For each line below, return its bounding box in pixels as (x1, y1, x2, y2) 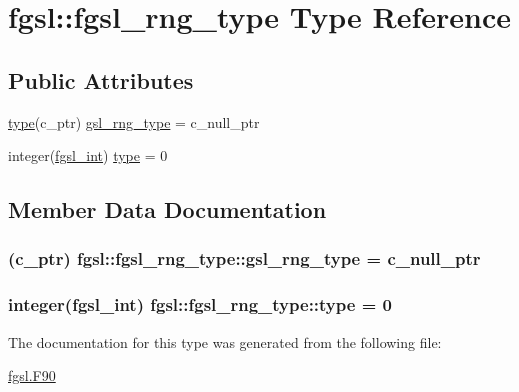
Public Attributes (8, 64, 194, 95)
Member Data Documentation (8, 194, 327, 225)
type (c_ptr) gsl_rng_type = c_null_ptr (8, 111, 260, 132)
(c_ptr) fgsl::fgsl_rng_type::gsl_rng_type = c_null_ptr (8, 246, 481, 271)
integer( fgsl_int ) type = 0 (8, 145, 168, 166)
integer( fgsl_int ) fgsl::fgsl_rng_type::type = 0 (8, 292, 392, 317)
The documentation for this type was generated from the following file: (8, 331, 442, 352)
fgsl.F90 (8, 365, 56, 386)
